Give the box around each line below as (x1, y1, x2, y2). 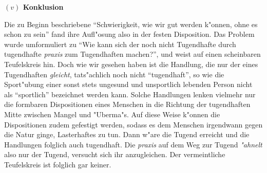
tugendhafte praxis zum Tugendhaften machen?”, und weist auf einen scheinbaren (4, 49, 261, 59)
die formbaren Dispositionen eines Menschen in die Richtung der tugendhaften (4, 99, 251, 110)
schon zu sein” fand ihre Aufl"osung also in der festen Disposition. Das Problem (4, 29, 255, 39)
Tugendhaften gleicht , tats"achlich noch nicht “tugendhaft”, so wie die (4, 69, 224, 79)
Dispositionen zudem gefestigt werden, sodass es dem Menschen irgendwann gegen (4, 119, 263, 129)
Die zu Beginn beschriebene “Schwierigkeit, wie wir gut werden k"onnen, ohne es (4, 18, 258, 29)
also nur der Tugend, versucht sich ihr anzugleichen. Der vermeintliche (4, 149, 225, 160)
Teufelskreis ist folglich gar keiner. (4, 159, 111, 169)
